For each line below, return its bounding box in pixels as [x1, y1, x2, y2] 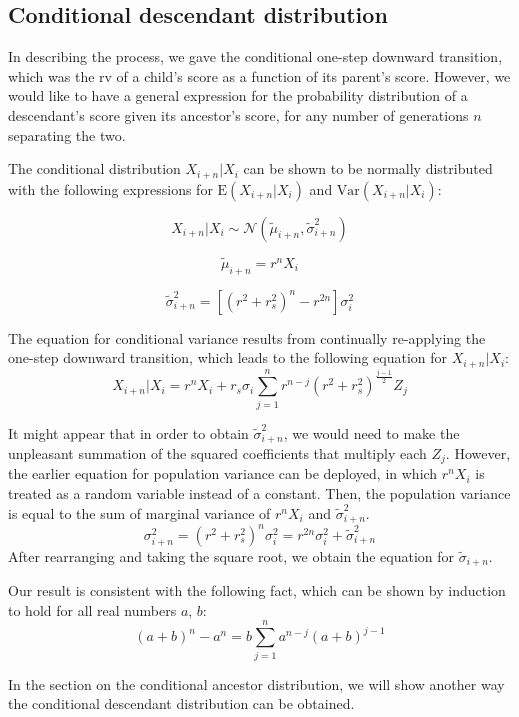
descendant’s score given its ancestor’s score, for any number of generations [8, 104, 469, 125]
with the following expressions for [8, 178, 213, 199]
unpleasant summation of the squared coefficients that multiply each [8, 442, 427, 463]
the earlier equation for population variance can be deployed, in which [8, 463, 438, 484]
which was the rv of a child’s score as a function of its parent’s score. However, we [8, 65, 511, 86]
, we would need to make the [283, 422, 460, 443]
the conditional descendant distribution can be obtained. [8, 693, 355, 714]
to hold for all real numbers [8, 599, 177, 620]
